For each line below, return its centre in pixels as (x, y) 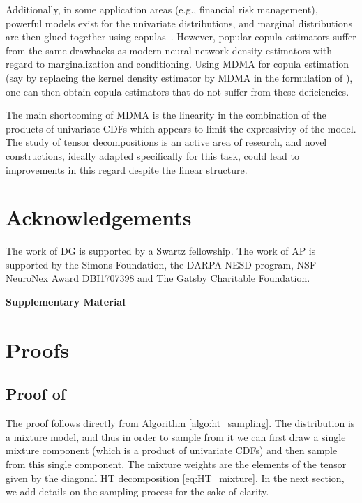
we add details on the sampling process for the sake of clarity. (137, 491)
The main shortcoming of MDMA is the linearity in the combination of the (166, 115)
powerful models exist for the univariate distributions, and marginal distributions (179, 23)
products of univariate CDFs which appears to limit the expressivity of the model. (181, 128)
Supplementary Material (66, 302)
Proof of (36, 394)
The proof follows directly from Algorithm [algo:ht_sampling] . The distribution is (180, 423)
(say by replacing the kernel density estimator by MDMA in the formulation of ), (179, 77)
